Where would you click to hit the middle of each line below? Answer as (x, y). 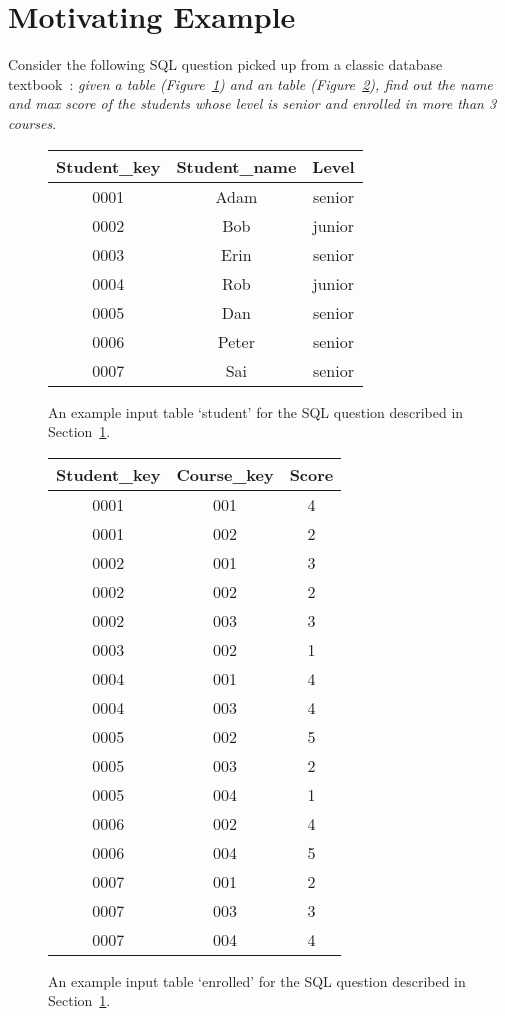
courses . (32, 122)
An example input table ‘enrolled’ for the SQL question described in (257, 980)
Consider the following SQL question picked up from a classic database (225, 64)
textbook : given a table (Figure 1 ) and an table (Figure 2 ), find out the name (250, 83)
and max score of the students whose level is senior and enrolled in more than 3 (252, 103)
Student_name (236, 166)
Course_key (225, 474)
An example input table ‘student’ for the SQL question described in (256, 411)
